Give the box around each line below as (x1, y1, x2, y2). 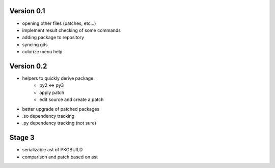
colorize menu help (22, 49, 63, 55)
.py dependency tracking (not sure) (22, 120, 97, 126)
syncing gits (22, 41, 48, 48)
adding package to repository (22, 35, 84, 41)
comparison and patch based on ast (22, 154, 98, 160)
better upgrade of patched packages (22, 106, 100, 112)
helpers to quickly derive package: (22, 75, 95, 81)
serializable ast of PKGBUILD (22, 147, 83, 153)
